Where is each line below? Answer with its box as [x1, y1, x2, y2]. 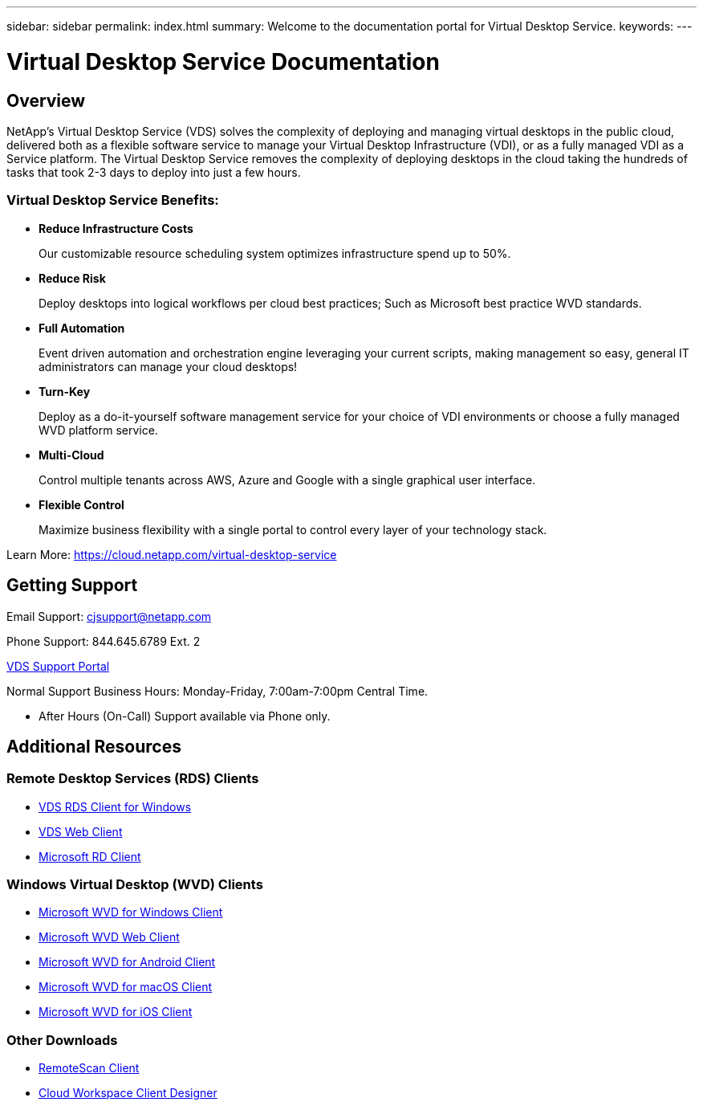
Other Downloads [6, 1031, 118, 1048]
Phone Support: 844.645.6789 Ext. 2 [6, 634, 201, 648]
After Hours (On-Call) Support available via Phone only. [39, 708, 331, 723]
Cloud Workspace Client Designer [39, 1086, 217, 1100]
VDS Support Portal [6, 659, 110, 673]
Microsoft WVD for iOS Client [39, 1005, 193, 1019]
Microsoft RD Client [39, 849, 141, 863]
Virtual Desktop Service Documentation [6, 47, 440, 76]
